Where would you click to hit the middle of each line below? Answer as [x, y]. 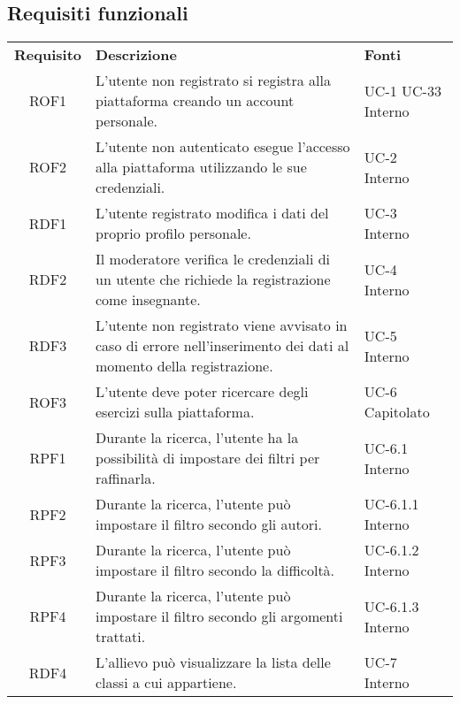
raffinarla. [126, 478]
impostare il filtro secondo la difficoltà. [215, 570]
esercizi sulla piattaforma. [175, 412]
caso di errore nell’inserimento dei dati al [222, 346]
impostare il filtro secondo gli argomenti [219, 616]
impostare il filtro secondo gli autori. [209, 524]
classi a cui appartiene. [166, 683]
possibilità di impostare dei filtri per [208, 458]
